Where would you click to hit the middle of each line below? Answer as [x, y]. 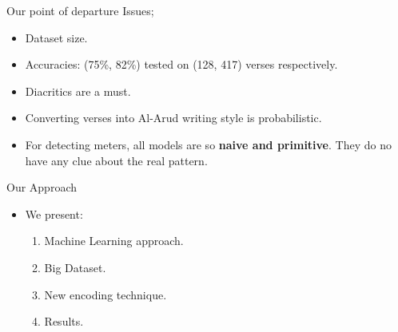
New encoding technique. [105, 294]
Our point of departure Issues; [80, 10]
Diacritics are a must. [78, 91]
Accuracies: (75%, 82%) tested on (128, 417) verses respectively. [181, 64]
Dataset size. [56, 37]
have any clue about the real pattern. [116, 160]
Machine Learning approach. [114, 241]
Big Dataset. [75, 267]
